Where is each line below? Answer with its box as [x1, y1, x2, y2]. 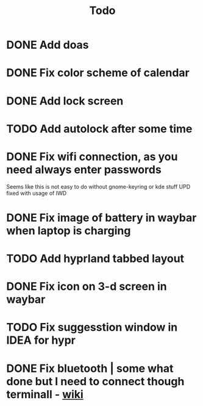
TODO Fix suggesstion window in [6, 321, 178, 335]
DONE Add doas [6, 38, 90, 52]
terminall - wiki [6, 387, 84, 401]
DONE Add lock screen [6, 94, 124, 107]
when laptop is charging [6, 223, 131, 237]
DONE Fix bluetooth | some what [6, 361, 174, 375]
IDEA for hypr [6, 333, 76, 347]
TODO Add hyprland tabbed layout [6, 252, 185, 266]
